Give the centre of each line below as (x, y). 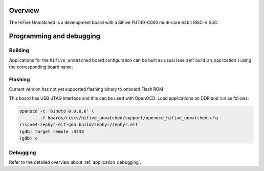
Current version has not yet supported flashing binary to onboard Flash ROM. (87, 89)
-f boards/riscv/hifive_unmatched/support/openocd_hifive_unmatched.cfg (129, 118)
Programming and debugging (55, 36)
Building (19, 50)
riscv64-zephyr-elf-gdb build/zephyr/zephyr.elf (79, 125)
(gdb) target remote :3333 (52, 131)
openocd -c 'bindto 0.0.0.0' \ (57, 111)
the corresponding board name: (41, 67)
